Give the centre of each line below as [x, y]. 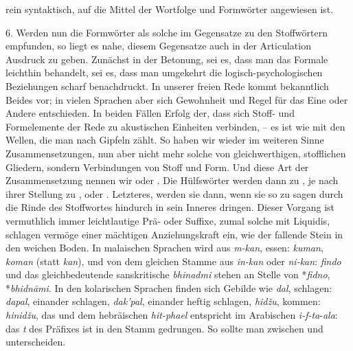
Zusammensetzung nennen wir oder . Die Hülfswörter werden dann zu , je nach [172, 180]
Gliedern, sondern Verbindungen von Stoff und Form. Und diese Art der [157, 167]
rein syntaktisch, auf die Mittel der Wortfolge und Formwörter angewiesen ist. [170, 9]
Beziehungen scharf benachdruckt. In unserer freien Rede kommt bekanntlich [167, 86]
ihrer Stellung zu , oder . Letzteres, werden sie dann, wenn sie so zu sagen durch [174, 193]
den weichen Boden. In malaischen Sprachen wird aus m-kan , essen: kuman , [164, 248]
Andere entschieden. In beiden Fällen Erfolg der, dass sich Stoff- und [150, 113]
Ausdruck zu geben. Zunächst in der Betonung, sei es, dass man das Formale [167, 59]
